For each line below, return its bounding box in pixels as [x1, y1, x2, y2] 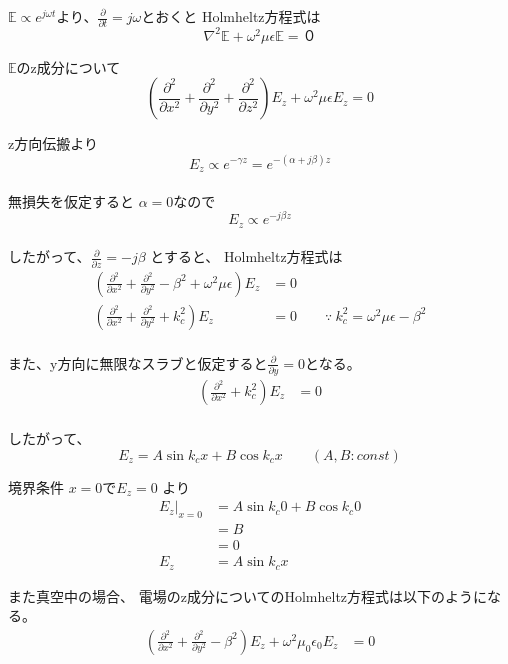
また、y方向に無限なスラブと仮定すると [8, 352, 268, 373]
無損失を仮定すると [8, 190, 134, 211]
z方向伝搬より [8, 133, 98, 154]
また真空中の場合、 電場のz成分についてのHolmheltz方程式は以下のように [8, 585, 488, 606]
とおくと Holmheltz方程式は [141, 6, 321, 26]
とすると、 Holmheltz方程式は [150, 246, 343, 267]
